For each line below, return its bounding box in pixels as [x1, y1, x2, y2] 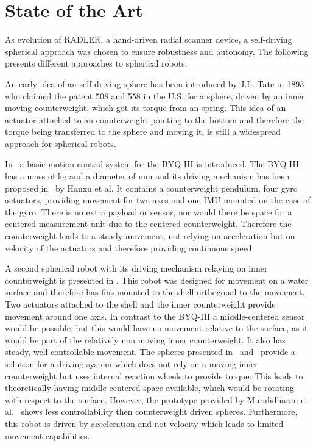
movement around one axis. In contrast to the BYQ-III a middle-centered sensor [5, 309, 305, 322]
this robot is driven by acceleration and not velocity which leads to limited [5, 417, 284, 430]
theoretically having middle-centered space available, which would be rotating [5, 381, 295, 394]
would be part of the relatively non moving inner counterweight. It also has [5, 333, 286, 346]
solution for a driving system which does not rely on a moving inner [5, 357, 258, 370]
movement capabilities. [5, 429, 90, 442]
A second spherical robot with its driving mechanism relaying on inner [5, 262, 268, 275]
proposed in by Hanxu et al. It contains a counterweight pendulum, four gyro [5, 181, 298, 194]
